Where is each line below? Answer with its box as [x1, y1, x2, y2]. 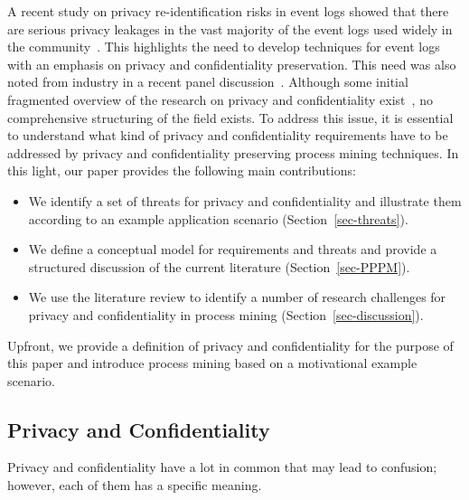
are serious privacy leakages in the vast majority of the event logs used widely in [7, 19, 453, 38]
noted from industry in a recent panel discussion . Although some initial [7, 72, 408, 91]
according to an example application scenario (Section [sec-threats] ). [28, 209, 408, 228]
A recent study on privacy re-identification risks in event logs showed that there [7, 2, 449, 20]
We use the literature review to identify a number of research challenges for [28, 288, 446, 307]
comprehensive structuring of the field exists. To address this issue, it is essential [7, 108, 454, 127]
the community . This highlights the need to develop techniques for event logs [7, 37, 440, 56]
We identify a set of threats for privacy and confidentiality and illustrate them [28, 191, 462, 210]
